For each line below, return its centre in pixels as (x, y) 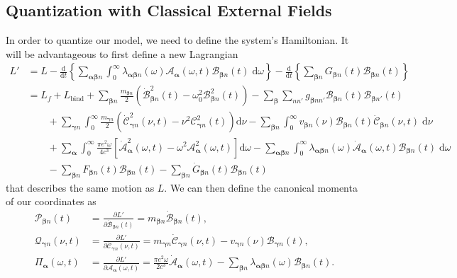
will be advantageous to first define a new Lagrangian (122, 53)
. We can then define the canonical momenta (261, 187)
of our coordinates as (51, 201)
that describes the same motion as (80, 187)
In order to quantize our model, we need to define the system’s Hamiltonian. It (177, 40)
